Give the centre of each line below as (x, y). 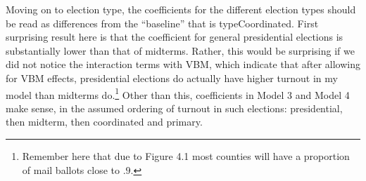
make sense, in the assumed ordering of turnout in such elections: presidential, (174, 108)
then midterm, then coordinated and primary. (104, 122)
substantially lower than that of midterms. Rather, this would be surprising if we (180, 50)
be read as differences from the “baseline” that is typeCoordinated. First (162, 23)
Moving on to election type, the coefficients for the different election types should (181, 9)
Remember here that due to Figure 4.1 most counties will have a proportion (186, 156)
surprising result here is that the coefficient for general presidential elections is (175, 37)
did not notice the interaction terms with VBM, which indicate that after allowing (183, 64)
